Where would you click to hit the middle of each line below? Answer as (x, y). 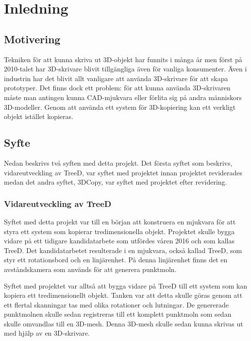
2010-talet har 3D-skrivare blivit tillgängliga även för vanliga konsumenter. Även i (125, 69)
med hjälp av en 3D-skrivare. (47, 333)
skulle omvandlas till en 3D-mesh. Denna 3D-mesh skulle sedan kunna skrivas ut (124, 323)
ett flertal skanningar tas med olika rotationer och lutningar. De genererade (117, 304)
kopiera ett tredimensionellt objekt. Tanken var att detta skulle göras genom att (123, 295)
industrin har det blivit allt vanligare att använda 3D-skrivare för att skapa (116, 78)
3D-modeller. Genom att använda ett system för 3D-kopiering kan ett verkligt (120, 107)
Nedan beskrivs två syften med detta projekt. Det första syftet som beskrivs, (118, 162)
